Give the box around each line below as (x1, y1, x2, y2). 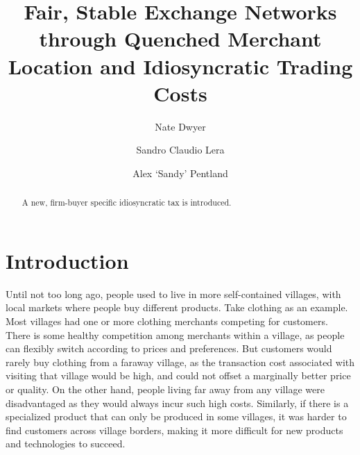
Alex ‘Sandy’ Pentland (132, 165, 228, 180)
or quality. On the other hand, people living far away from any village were (6, 382, 325, 397)
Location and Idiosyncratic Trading (8, 51, 353, 80)
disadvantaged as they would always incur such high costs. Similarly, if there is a (6, 395, 349, 410)
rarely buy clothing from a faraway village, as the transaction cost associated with (6, 354, 355, 369)
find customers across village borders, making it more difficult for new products (6, 422, 343, 437)
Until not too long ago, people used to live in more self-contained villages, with (6, 286, 341, 301)
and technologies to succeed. (6, 436, 126, 451)
